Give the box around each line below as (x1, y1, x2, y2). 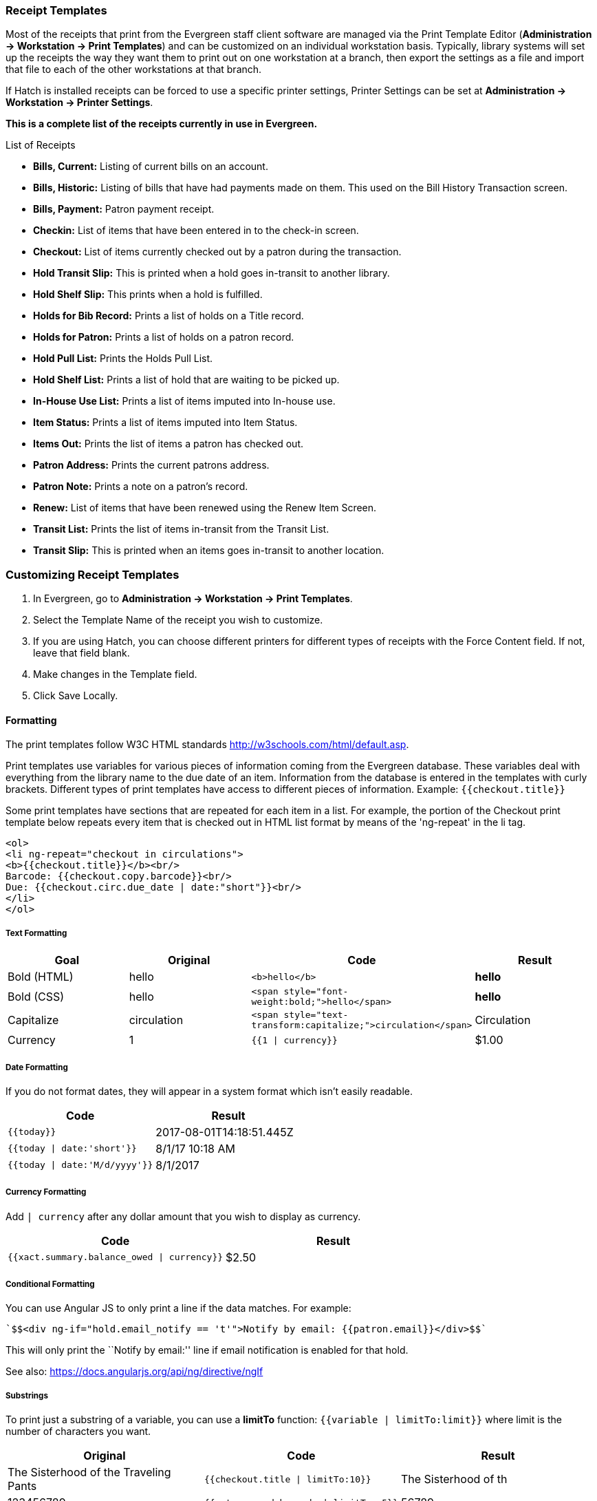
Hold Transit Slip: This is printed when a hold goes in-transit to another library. (33, 267, 390, 279)
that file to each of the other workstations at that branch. (6, 63, 262, 76)
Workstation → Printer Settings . (6, 96, 153, 109)
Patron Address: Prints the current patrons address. (33, 459, 270, 471)
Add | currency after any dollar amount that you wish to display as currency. (6, 1210, 361, 1222)
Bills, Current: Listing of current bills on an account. (33, 160, 268, 173)
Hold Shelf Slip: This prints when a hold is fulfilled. (33, 288, 263, 301)
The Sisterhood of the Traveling (8, 1465, 171, 1480)
